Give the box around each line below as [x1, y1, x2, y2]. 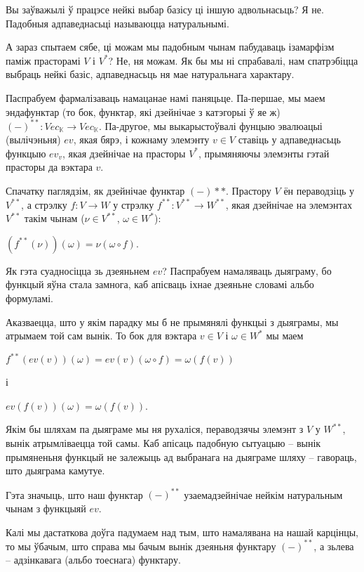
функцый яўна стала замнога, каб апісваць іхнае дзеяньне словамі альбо [6, 277, 314, 292]
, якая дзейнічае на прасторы [62, 145, 186, 160]
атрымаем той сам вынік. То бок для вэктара [6, 328, 197, 343]
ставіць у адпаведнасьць [238, 132, 342, 147]
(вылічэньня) [6, 132, 61, 147]
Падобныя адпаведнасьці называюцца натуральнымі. [6, 15, 229, 30]
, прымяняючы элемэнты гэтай [198, 145, 330, 160]
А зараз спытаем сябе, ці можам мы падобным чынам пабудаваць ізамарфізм [6, 39, 335, 54]
